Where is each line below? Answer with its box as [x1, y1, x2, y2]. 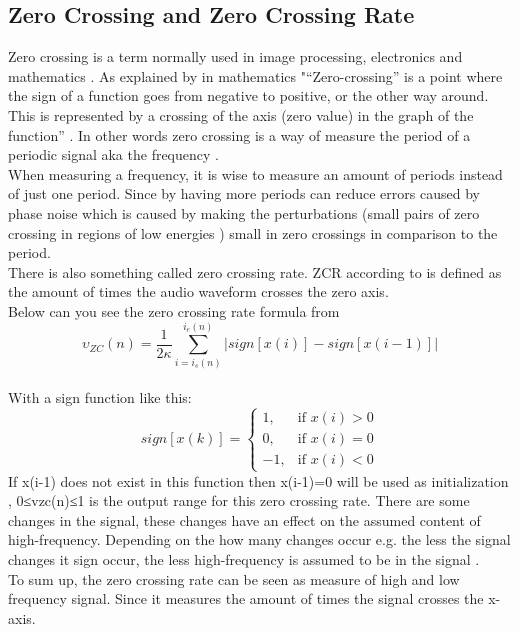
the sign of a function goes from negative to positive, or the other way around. [8, 85, 489, 106]
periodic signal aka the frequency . [8, 144, 219, 165]
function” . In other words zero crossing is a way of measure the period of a [8, 124, 471, 145]
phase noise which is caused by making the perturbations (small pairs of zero [8, 202, 480, 223]
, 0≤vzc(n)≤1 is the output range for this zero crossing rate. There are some [8, 490, 470, 511]
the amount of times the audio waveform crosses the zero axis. [8, 281, 389, 302]
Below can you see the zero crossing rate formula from [8, 300, 340, 321]
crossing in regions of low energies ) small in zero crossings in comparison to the [8, 222, 498, 243]
